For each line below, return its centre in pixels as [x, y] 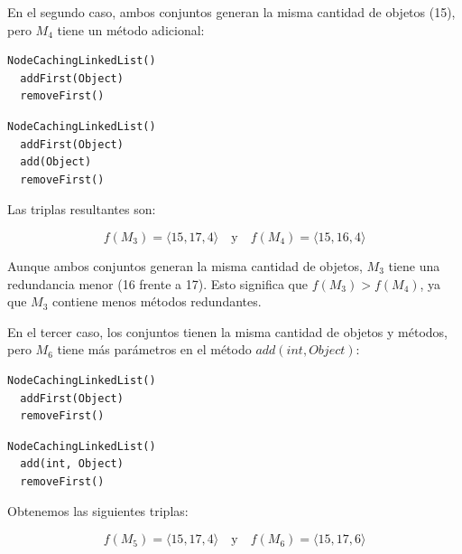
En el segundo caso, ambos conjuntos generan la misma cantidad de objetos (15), [231, 12]
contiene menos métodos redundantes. [157, 301]
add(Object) [56, 162]
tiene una [414, 265]
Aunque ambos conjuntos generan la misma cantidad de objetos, [185, 265]
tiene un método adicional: [131, 29]
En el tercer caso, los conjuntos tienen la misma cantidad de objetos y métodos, [227, 331]
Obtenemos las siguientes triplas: [98, 511]
